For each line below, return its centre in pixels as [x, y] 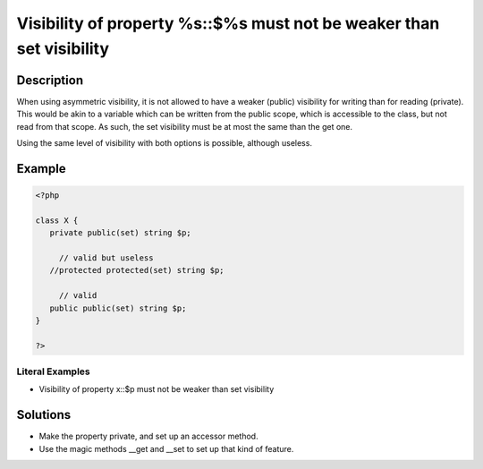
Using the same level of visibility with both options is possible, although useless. [165, 143]
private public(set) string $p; [120, 233]
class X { [57, 220]
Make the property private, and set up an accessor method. [148, 436]
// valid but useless [106, 258]
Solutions [44, 415]
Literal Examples [53, 371]
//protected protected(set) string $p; [137, 270]
